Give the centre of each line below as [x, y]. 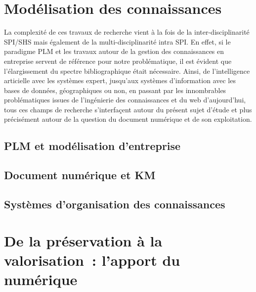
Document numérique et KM [80, 175]
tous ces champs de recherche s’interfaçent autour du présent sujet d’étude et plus [128, 109]
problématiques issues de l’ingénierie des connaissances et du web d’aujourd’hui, [125, 100]
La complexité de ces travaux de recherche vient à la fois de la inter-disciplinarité [127, 32]
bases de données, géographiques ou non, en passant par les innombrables [115, 90]
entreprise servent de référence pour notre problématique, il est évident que [118, 61]
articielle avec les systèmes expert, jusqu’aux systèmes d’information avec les [120, 80]
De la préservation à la [83, 240]
